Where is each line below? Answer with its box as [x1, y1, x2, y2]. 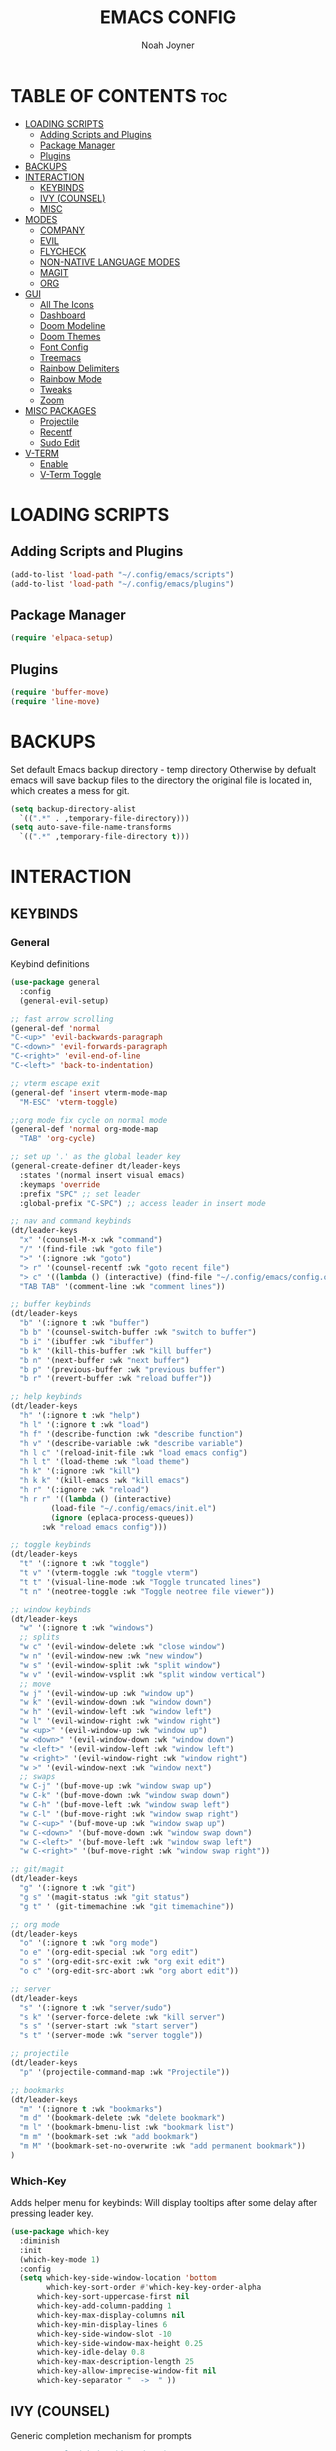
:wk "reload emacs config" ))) [41, 1522, 168, 1532]
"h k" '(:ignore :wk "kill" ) [19, 1466, 141, 1476]
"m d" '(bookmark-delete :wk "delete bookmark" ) [19, 2113, 226, 2123]
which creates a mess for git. [10, 784, 130, 796]
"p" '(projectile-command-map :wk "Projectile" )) [19, 2067, 230, 2077]
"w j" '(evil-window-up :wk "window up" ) [19, 1688, 195, 1698]
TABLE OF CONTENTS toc [10, 84, 228, 107]
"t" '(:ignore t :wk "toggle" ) [19, 1559, 150, 1569]
